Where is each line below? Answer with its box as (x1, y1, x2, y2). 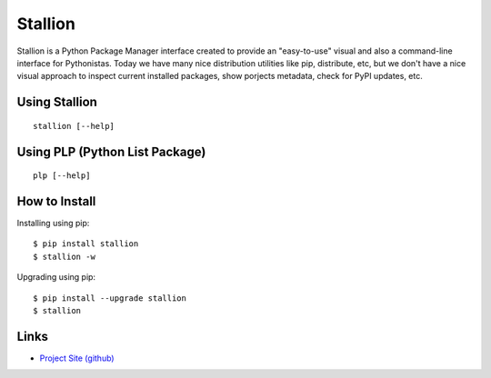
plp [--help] (33, 171, 91, 181)
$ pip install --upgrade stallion (33, 293, 186, 303)
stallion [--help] (33, 121, 115, 131)
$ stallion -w (33, 251, 95, 262)
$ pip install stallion (33, 239, 139, 249)
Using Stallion (16, 94, 97, 110)
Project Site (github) (39, 353, 115, 363)
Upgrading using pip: (16, 272, 95, 283)
